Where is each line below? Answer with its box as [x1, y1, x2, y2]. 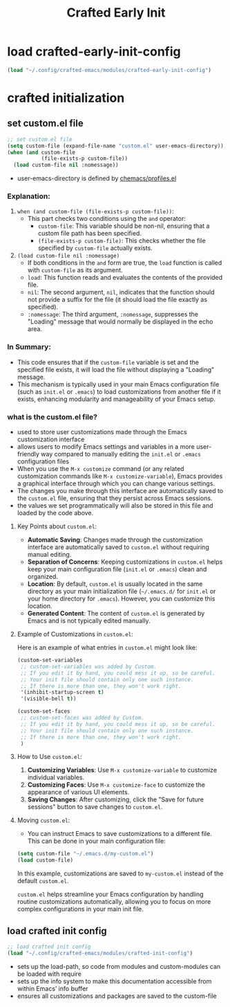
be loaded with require [17, 970, 82, 978]
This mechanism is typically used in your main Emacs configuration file [17, 380, 220, 389]
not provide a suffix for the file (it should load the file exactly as [27, 296, 208, 304]
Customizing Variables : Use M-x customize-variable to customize [27, 766, 218, 774]
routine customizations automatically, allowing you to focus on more [17, 898, 211, 906]
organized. [27, 573, 59, 581]
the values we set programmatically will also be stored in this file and [17, 501, 213, 510]
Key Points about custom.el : [17, 522, 97, 531]
